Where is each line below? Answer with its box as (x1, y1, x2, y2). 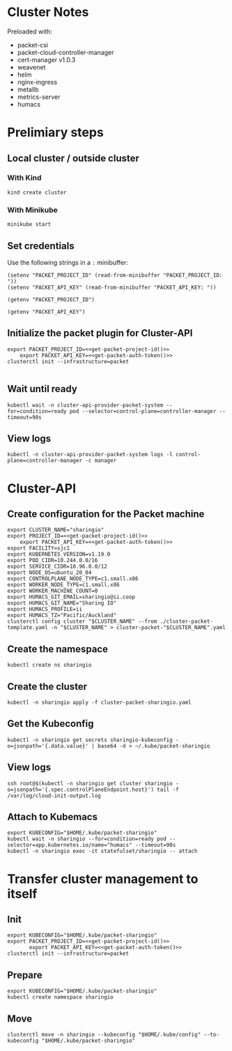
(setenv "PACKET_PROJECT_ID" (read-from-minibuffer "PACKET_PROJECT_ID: (7, 271, 223, 279)
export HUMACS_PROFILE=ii (7, 606, 82, 613)
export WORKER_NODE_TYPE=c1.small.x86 (7, 582, 120, 589)
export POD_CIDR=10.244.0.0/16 (7, 557, 98, 564)
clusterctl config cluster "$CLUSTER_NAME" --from (7, 618, 157, 625)
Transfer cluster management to (7, 871, 199, 886)
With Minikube (7, 205, 58, 215)
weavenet (17, 63, 46, 71)
